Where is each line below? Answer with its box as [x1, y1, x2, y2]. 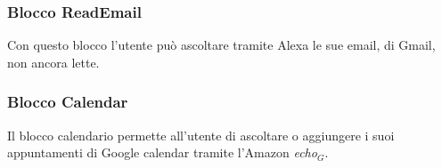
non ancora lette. [7, 52, 100, 71]
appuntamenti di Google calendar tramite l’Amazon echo [7, 143, 317, 162]
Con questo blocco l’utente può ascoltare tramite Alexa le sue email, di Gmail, [7, 36, 436, 54]
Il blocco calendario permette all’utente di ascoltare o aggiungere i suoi [7, 125, 395, 144]
